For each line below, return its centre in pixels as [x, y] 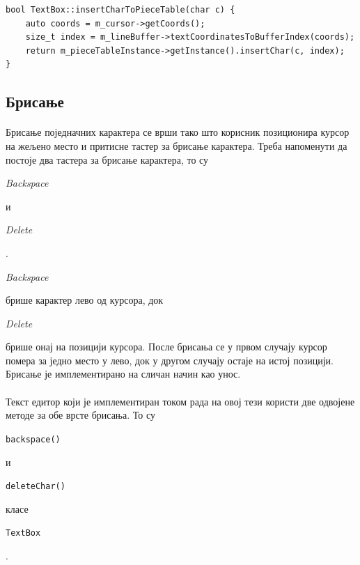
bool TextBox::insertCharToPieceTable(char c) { [120, 10]
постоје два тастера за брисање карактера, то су [107, 159]
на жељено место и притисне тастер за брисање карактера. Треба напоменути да [177, 145]
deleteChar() [36, 487]
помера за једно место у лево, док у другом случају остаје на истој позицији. [170, 360]
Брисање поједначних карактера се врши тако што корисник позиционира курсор [178, 132]
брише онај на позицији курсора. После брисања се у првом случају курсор [166, 347]
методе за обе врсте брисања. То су [80, 415]
